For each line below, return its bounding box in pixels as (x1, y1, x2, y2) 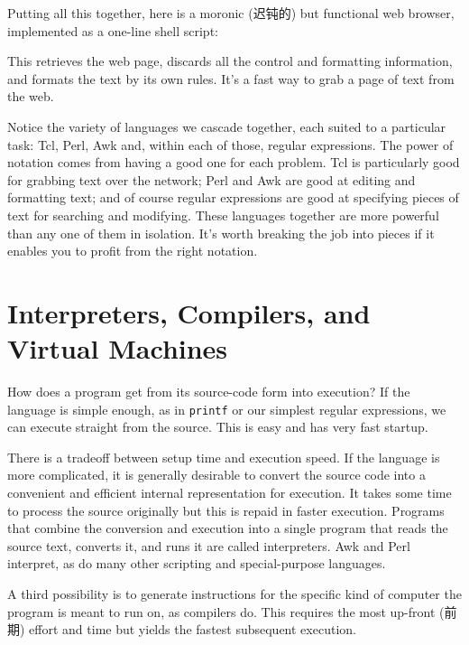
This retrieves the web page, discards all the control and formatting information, (7, 51, 453, 70)
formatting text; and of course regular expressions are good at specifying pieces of (7, 188, 459, 207)
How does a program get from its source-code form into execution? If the (7, 382, 410, 401)
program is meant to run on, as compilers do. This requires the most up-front (7, 602, 436, 621)
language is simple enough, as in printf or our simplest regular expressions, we (7, 399, 446, 418)
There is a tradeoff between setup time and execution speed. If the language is (7, 447, 440, 466)
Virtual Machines (7, 330, 228, 367)
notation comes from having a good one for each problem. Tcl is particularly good (7, 153, 460, 172)
